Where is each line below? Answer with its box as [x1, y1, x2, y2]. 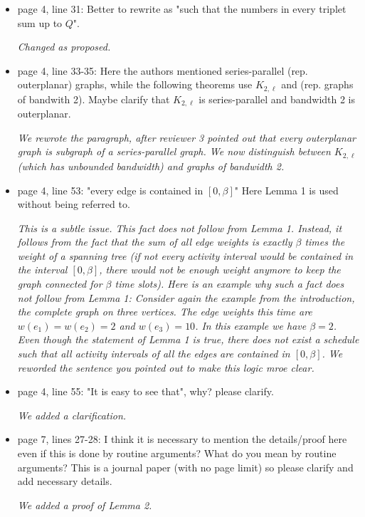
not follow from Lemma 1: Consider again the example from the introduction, [17, 290, 355, 305]
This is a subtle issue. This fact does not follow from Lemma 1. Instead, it [17, 220, 342, 235]
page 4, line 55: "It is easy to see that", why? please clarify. [17, 384, 274, 399]
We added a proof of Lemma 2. [17, 497, 152, 512]
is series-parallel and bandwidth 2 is [199, 91, 356, 106]
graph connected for [17, 276, 102, 291]
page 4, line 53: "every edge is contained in [17, 182, 203, 197]
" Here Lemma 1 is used [234, 182, 339, 197]
